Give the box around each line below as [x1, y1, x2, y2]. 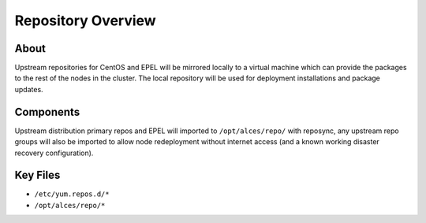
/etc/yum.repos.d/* [34, 190, 110, 199]
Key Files [14, 169, 61, 182]
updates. [14, 84, 43, 94]
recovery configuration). [14, 148, 94, 158]
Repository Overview [14, 12, 157, 29]
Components [14, 105, 80, 118]
